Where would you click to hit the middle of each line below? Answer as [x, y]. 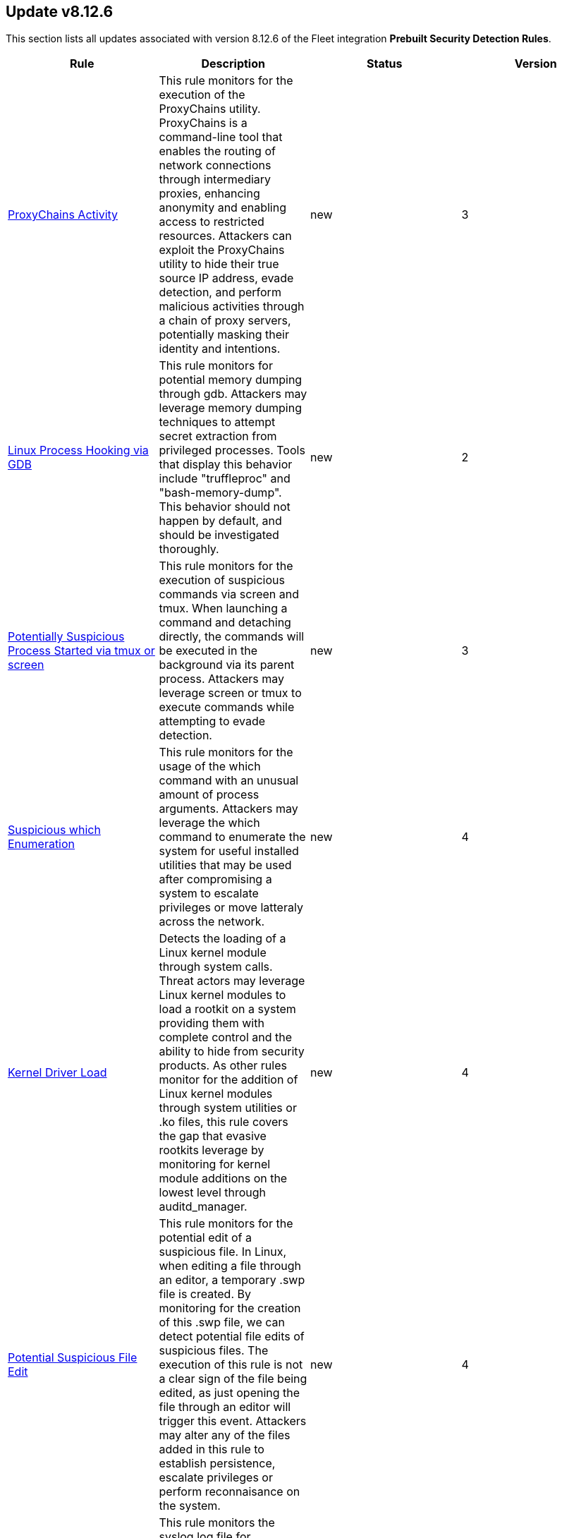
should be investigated [219, 535]
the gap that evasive [213, 1136]
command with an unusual [229, 781]
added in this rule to [212, 1449]
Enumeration [42, 844]
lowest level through [213, 1193]
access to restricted [212, 222]
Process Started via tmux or [81, 651]
